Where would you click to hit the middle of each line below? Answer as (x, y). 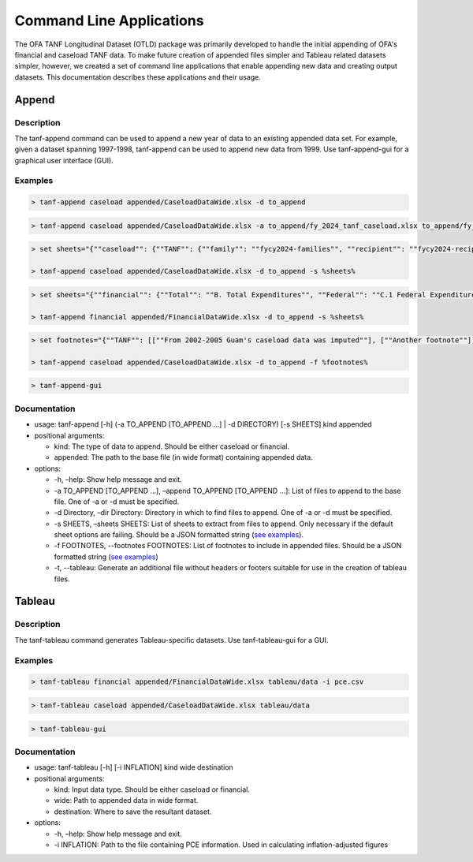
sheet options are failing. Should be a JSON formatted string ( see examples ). (179, 535)
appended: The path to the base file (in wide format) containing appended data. (183, 457)
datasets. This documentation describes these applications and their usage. (138, 77)
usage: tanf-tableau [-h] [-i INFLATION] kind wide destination (134, 767)
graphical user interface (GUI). (64, 160)
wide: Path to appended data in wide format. (126, 800)
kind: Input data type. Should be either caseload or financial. (152, 789)
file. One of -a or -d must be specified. (117, 502)
